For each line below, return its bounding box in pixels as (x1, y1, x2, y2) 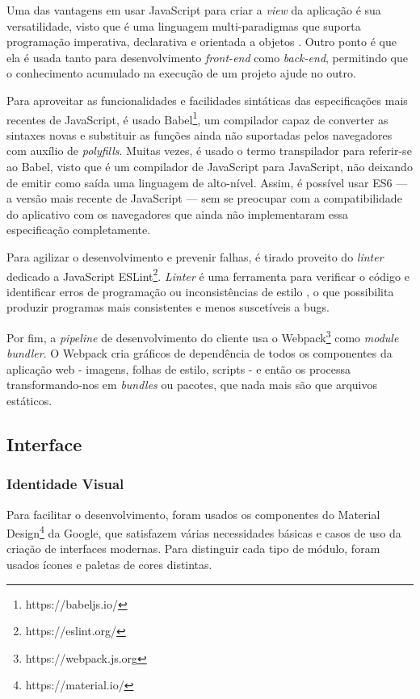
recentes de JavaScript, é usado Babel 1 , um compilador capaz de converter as (6, 108, 388, 128)
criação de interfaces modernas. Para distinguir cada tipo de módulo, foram (6, 540, 380, 557)
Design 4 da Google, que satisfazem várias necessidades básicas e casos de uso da (6, 522, 401, 541)
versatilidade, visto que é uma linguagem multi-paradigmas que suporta (6, 17, 361, 34)
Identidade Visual (6, 474, 124, 494)
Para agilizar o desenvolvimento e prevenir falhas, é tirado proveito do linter (6, 248, 384, 265)
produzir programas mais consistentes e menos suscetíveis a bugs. (6, 299, 330, 316)
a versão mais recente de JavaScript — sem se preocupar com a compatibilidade (6, 190, 402, 207)
